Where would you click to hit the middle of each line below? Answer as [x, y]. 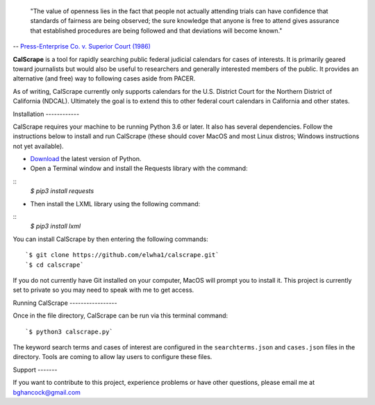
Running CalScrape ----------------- [65, 303]
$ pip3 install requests [62, 191]
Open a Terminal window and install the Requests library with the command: [139, 168]
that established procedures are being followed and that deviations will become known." [156, 31]
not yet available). [38, 146]
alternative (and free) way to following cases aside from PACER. [104, 78]
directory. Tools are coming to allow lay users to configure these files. [112, 357]
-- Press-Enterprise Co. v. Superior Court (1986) [82, 47]
